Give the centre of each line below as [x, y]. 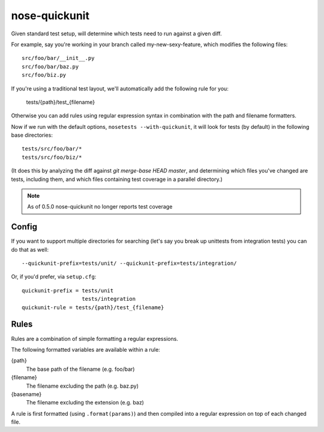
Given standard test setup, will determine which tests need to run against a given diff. [116, 34]
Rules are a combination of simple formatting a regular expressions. [94, 339]
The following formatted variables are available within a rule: [85, 349]
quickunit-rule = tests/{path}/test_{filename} [93, 307]
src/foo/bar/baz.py [50, 67]
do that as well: [30, 249]
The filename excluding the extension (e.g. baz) [85, 403]
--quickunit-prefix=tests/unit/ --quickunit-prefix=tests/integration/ [129, 263]
